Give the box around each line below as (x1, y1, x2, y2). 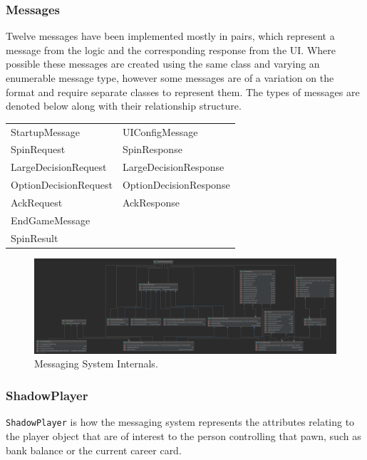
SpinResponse (122, 142, 182, 157)
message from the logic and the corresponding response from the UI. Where (6, 42, 336, 57)
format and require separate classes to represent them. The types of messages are (6, 84, 360, 99)
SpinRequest (11, 142, 66, 157)
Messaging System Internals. (34, 356, 158, 371)
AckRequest (11, 194, 63, 209)
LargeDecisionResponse (122, 160, 224, 174)
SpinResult (11, 230, 58, 245)
